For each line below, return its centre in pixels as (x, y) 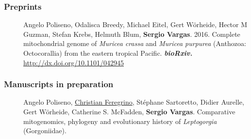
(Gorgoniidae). (45, 131)
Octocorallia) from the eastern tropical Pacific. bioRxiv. (108, 53)
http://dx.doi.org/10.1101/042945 (74, 62)
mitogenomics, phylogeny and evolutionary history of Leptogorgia (120, 121)
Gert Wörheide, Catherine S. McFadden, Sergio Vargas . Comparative (129, 111)
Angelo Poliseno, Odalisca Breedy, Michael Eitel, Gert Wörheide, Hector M (135, 24)
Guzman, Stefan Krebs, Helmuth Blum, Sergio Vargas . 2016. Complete (132, 34)
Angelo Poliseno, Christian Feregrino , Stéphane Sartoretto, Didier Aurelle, (134, 102)
